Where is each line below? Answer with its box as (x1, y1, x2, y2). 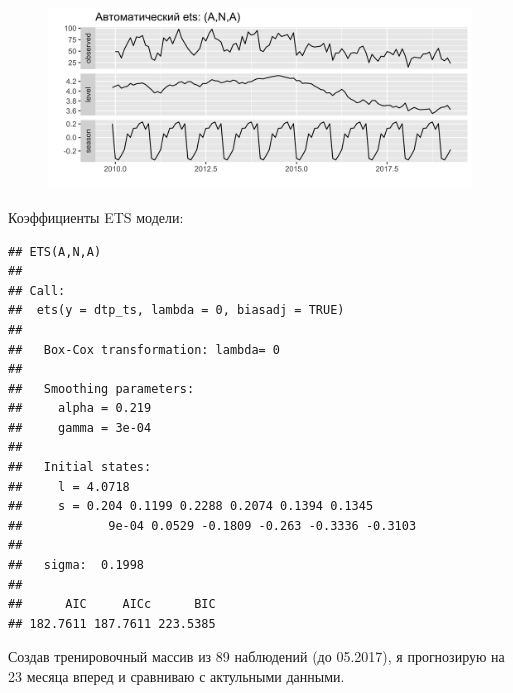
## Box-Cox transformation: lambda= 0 (8, 342, 281, 357)
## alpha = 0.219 (8, 401, 152, 416)
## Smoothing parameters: (8, 381, 195, 396)
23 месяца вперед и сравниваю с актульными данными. (8, 666, 345, 687)
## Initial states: (8, 460, 152, 475)
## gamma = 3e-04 (8, 420, 152, 435)
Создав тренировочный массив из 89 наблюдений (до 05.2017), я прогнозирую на (8, 646, 505, 667)
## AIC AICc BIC (8, 597, 216, 612)
